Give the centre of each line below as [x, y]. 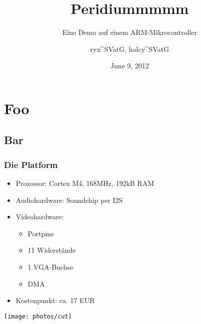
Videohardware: [40, 217]
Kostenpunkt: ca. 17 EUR [55, 300]
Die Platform [31, 164]
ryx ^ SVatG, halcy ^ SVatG [130, 49]
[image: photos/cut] [38, 316]
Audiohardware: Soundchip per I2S [69, 200]
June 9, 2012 [130, 66]
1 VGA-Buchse [50, 267]
